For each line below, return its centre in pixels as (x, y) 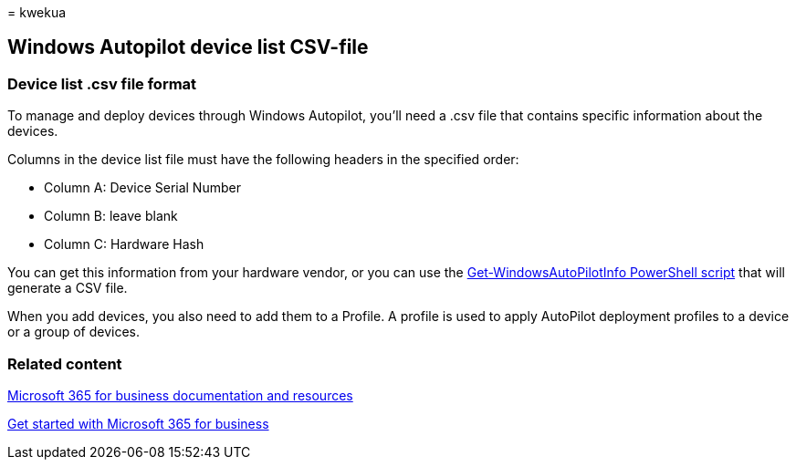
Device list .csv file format (102, 83)
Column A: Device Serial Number (142, 188)
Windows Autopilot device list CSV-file (188, 47)
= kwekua (37, 12)
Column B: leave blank (111, 216)
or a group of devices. (74, 332)
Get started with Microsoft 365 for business (138, 423)
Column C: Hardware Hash (124, 244)
